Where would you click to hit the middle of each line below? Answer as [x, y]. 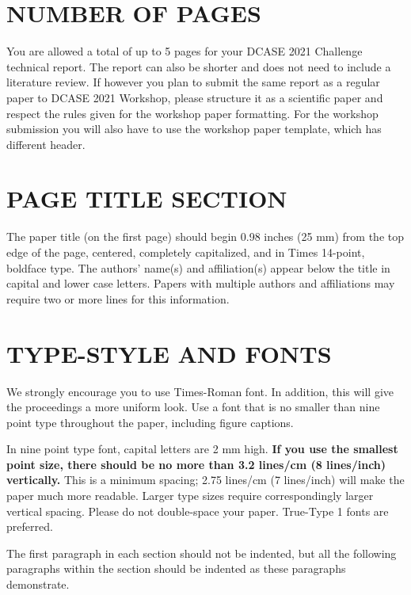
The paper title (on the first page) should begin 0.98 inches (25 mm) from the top [205, 236]
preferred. [30, 526]
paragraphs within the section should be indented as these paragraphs [176, 568]
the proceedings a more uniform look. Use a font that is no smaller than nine [193, 407]
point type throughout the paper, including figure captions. [150, 422]
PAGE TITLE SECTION [147, 198]
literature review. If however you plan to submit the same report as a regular [193, 82]
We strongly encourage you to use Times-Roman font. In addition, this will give [200, 391]
